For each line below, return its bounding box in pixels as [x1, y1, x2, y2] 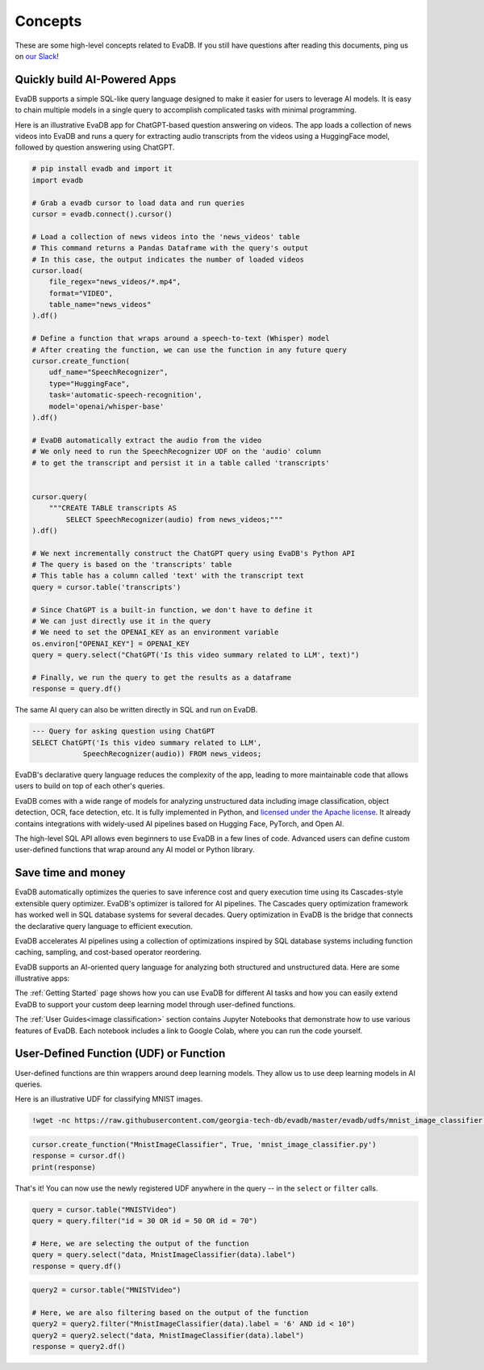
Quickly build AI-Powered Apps [15, 73, 177, 86]
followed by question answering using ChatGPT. [15, 142, 175, 153]
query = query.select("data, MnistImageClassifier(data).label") [31, 1250, 296, 1259]
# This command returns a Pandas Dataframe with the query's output [31, 243, 309, 253]
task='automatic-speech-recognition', [48, 390, 202, 400]
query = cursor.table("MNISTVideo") [31, 1204, 177, 1214]
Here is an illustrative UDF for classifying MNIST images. [15, 1095, 203, 1104]
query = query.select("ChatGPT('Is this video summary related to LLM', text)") [31, 650, 360, 660]
